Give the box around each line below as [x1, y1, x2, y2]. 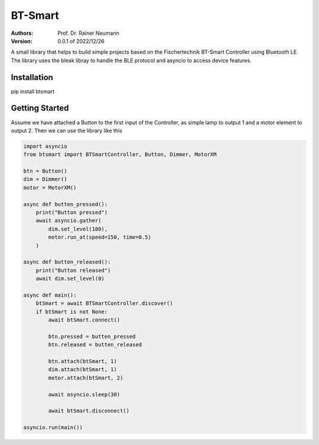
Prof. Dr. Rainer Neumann [57, 30, 119, 37]
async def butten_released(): [23, 259, 111, 265]
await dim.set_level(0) [35, 275, 105, 282]
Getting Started [11, 103, 69, 113]
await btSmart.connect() [48, 317, 121, 323]
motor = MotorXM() [23, 184, 77, 191]
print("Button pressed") [35, 209, 108, 216]
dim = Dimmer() [23, 176, 67, 183]
